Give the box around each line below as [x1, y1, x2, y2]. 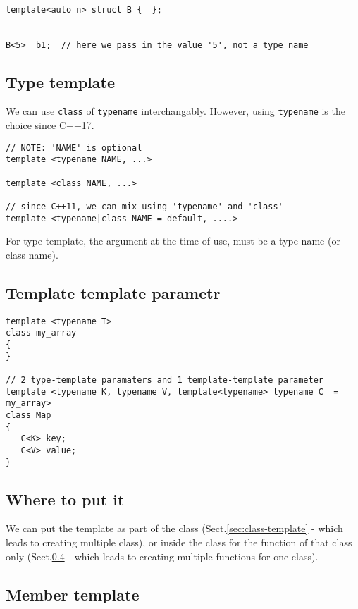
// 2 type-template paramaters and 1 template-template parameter [6, 375, 324, 385]
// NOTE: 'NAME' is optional [6, 142, 142, 153]
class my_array [6, 328, 77, 338]
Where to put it [6, 488, 125, 510]
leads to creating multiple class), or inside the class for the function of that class [6, 535, 352, 550]
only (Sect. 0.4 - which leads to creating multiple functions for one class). [6, 548, 319, 563]
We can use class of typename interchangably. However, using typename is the [6, 104, 345, 118]
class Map [6, 410, 51, 420]
